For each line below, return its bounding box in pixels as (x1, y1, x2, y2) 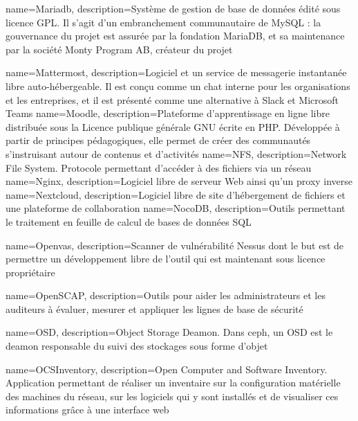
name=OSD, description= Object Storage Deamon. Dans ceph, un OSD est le (6, 325, 333, 339)
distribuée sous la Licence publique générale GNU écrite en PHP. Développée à (6, 119, 340, 134)
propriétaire (6, 265, 55, 279)
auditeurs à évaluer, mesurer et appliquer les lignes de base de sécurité (6, 301, 303, 316)
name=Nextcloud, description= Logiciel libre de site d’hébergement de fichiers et (6, 187, 346, 201)
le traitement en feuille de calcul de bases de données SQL (6, 214, 252, 229)
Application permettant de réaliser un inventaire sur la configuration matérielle (6, 375, 341, 390)
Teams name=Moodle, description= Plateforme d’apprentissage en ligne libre (6, 106, 330, 120)
